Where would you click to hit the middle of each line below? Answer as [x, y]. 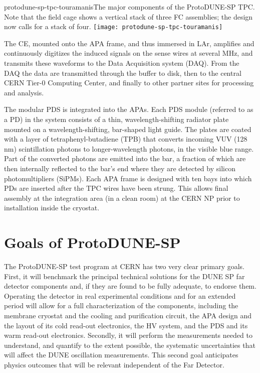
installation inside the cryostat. [52, 208]
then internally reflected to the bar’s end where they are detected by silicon [120, 168]
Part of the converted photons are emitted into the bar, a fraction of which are [125, 158]
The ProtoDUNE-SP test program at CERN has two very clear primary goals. [124, 266]
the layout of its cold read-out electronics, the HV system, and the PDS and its [126, 325]
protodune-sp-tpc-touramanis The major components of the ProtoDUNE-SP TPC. [129, 7]
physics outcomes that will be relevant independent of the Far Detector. [114, 364]
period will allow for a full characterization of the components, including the [121, 305]
